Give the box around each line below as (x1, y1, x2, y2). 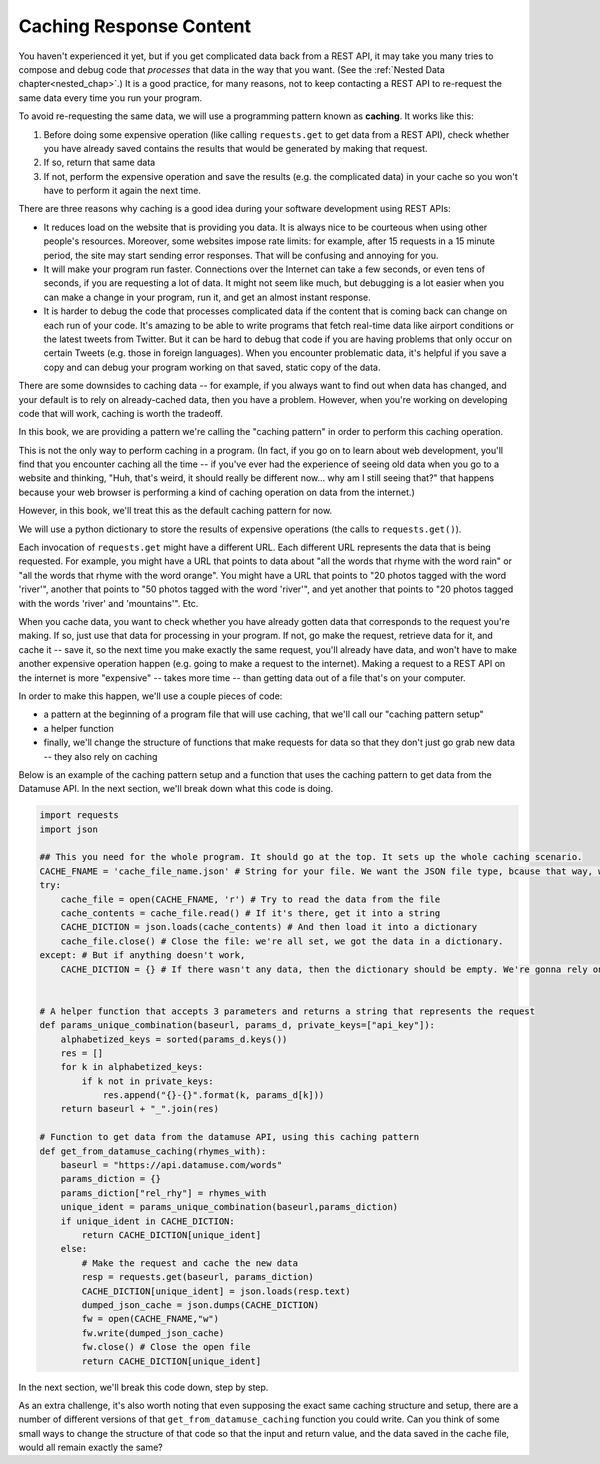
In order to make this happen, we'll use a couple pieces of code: (18, 690, 283, 702)
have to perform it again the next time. (43, 185, 202, 197)
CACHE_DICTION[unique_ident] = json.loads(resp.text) (81, 1285, 351, 1297)
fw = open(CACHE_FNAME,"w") (81, 1313, 220, 1325)
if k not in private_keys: (81, 1075, 214, 1087)
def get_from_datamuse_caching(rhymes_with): (39, 1145, 267, 1157)
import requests (39, 810, 120, 821)
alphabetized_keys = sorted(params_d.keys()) (60, 1033, 288, 1045)
